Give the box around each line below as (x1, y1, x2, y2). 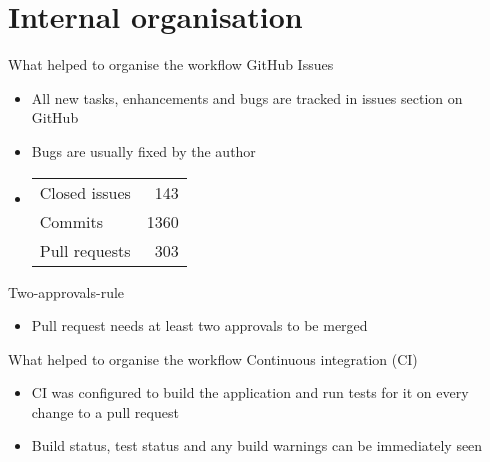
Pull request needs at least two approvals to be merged (31, 315, 368, 336)
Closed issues (39, 180, 131, 204)
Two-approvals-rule (8, 281, 125, 302)
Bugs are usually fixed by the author (31, 140, 256, 161)
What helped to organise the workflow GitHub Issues (8, 54, 334, 75)
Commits (39, 209, 103, 233)
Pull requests (39, 238, 131, 262)
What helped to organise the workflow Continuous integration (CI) (8, 348, 418, 369)
